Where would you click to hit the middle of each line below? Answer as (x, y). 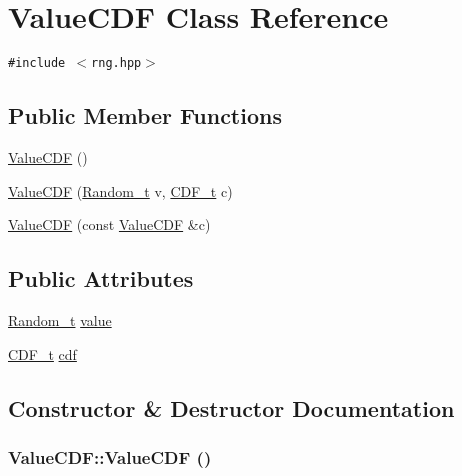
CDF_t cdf (42, 353)
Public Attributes (101, 278)
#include (37, 63)
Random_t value (60, 319)
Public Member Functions (145, 115)
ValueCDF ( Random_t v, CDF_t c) (120, 190)
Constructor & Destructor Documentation (231, 407)
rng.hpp (116, 63)
